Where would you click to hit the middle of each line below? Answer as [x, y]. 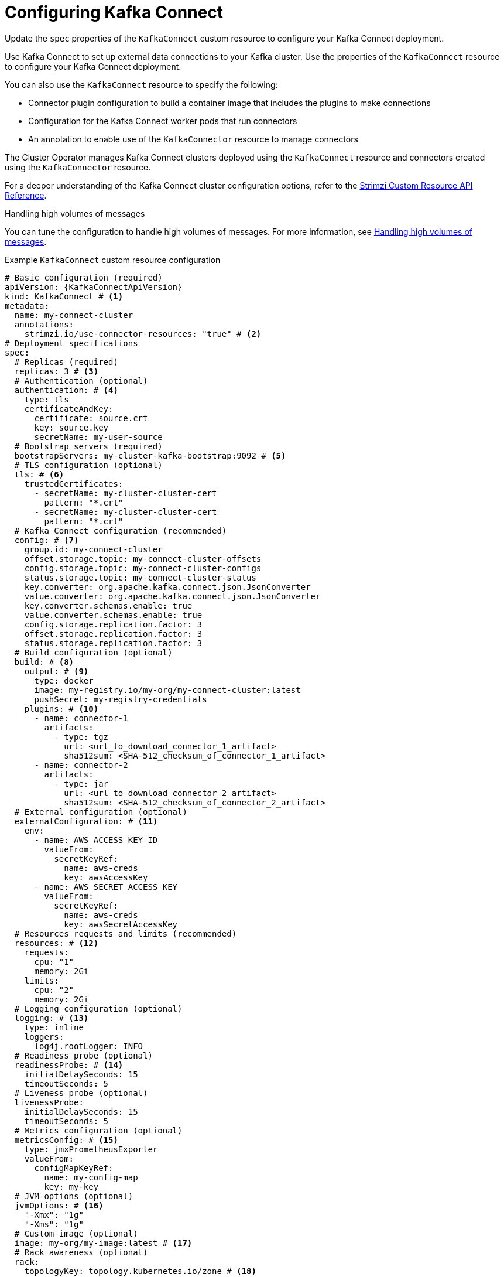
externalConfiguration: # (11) [86, 821]
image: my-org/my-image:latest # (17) [103, 1243]
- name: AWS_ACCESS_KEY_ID [96, 840]
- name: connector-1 [81, 718]
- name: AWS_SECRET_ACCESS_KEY [106, 887]
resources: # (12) [56, 943]
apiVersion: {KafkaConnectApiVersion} [94, 287]
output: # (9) [56, 671]
